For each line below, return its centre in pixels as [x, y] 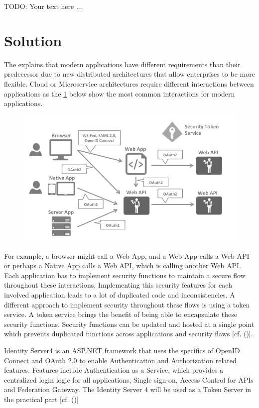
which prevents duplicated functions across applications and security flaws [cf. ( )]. [129, 334]
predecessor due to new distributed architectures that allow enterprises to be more [129, 74]
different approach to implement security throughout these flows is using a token [127, 304]
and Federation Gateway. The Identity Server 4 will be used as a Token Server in [128, 389]
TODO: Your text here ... [43, 6]
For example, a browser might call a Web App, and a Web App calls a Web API [127, 255]
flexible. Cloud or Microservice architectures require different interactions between [129, 83]
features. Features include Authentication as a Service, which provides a [114, 370]
